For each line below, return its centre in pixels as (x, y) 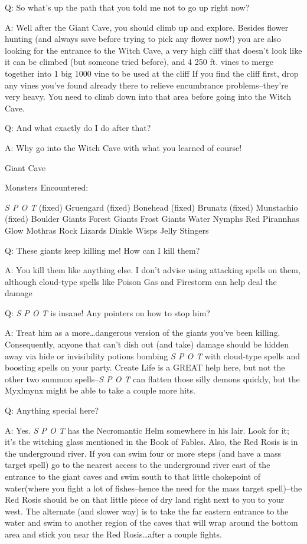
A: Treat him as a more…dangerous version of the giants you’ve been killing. (143, 332)
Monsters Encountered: (47, 187)
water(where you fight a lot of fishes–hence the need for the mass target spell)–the (153, 488)
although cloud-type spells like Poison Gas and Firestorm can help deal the (141, 281)
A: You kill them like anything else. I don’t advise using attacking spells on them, (153, 270)
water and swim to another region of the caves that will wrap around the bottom (151, 522)
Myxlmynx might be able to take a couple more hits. (100, 390)
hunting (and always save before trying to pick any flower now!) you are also (143, 39)
